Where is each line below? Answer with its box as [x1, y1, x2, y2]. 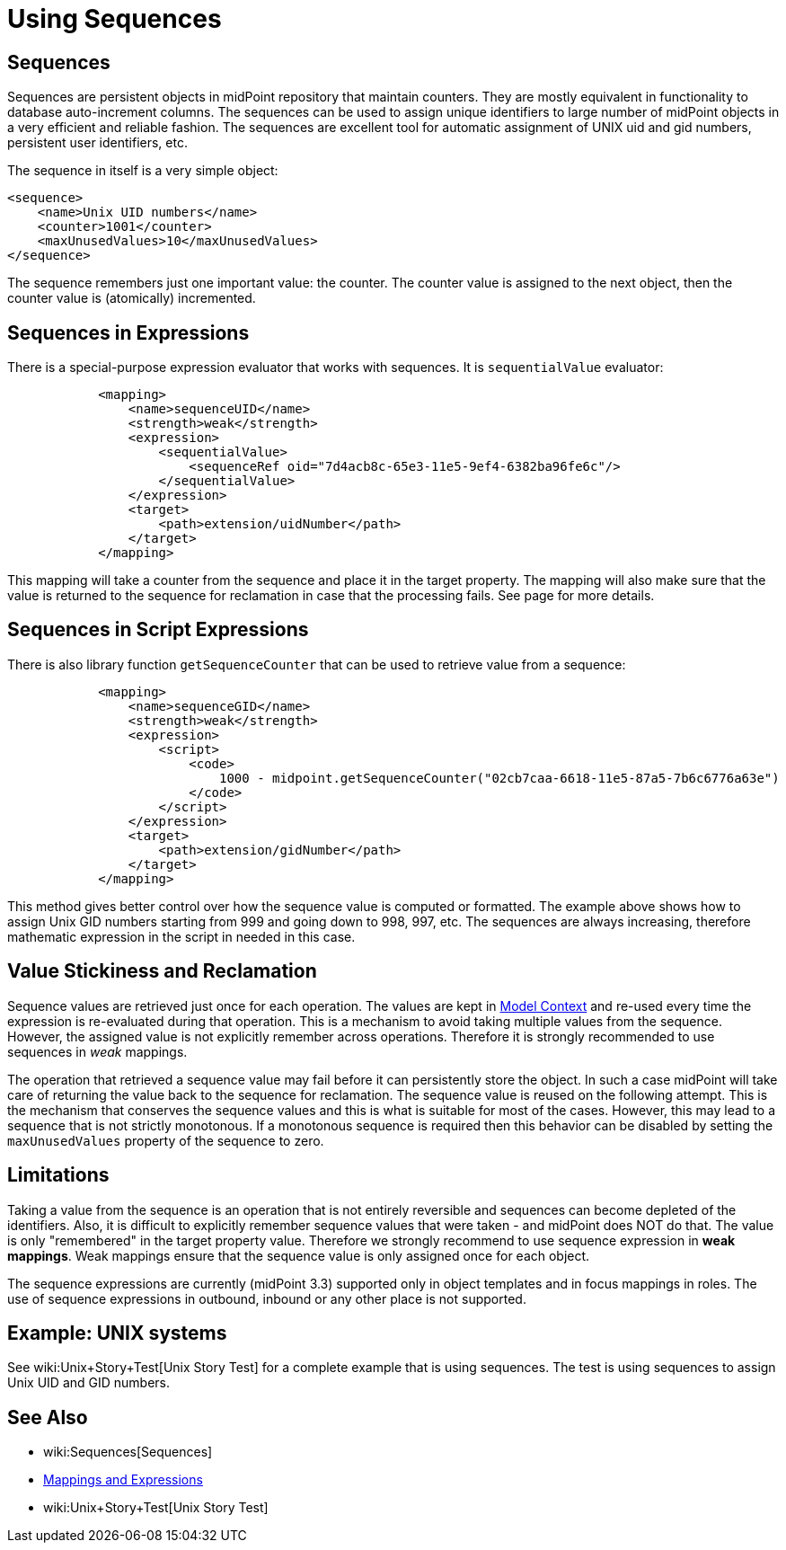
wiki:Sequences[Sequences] [43, 1444, 213, 1460]
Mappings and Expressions [43, 1472, 203, 1488]
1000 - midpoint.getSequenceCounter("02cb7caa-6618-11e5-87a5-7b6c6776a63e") [219, 770, 780, 785]
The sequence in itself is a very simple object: [7, 163, 278, 179]
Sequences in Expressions [7, 321, 250, 344]
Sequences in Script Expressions [7, 618, 309, 642]
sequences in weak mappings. [7, 1043, 188, 1059]
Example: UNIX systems [7, 1321, 227, 1344]
